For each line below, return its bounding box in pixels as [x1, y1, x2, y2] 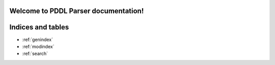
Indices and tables [9, 23, 69, 31]
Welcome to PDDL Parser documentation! [9, 7, 144, 15]
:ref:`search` [22, 51, 48, 57]
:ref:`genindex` [22, 36, 53, 43]
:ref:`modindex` [22, 43, 54, 49]
